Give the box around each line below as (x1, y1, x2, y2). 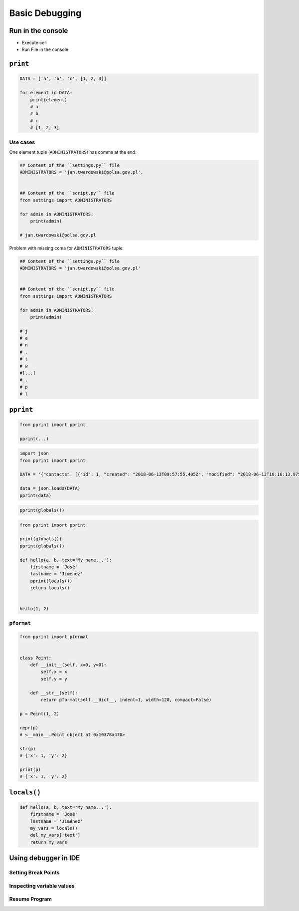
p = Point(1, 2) (19, 711, 60, 716)
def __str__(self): (30, 690, 78, 695)
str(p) (19, 746, 36, 751)
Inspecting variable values (9, 882, 75, 889)
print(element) (30, 97, 67, 102)
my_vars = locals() (30, 826, 78, 831)
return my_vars (30, 839, 67, 845)
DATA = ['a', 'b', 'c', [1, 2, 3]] (19, 76, 107, 82)
